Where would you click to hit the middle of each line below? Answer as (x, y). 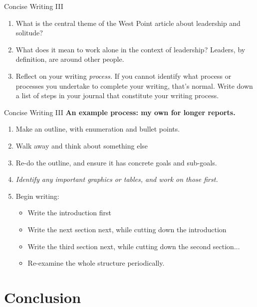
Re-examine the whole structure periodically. (96, 263)
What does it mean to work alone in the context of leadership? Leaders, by (130, 49)
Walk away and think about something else (82, 145)
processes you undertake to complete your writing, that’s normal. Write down (134, 85)
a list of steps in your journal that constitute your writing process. (117, 95)
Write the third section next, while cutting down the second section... (134, 246)
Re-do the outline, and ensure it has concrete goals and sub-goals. (116, 162)
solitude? (29, 33)
